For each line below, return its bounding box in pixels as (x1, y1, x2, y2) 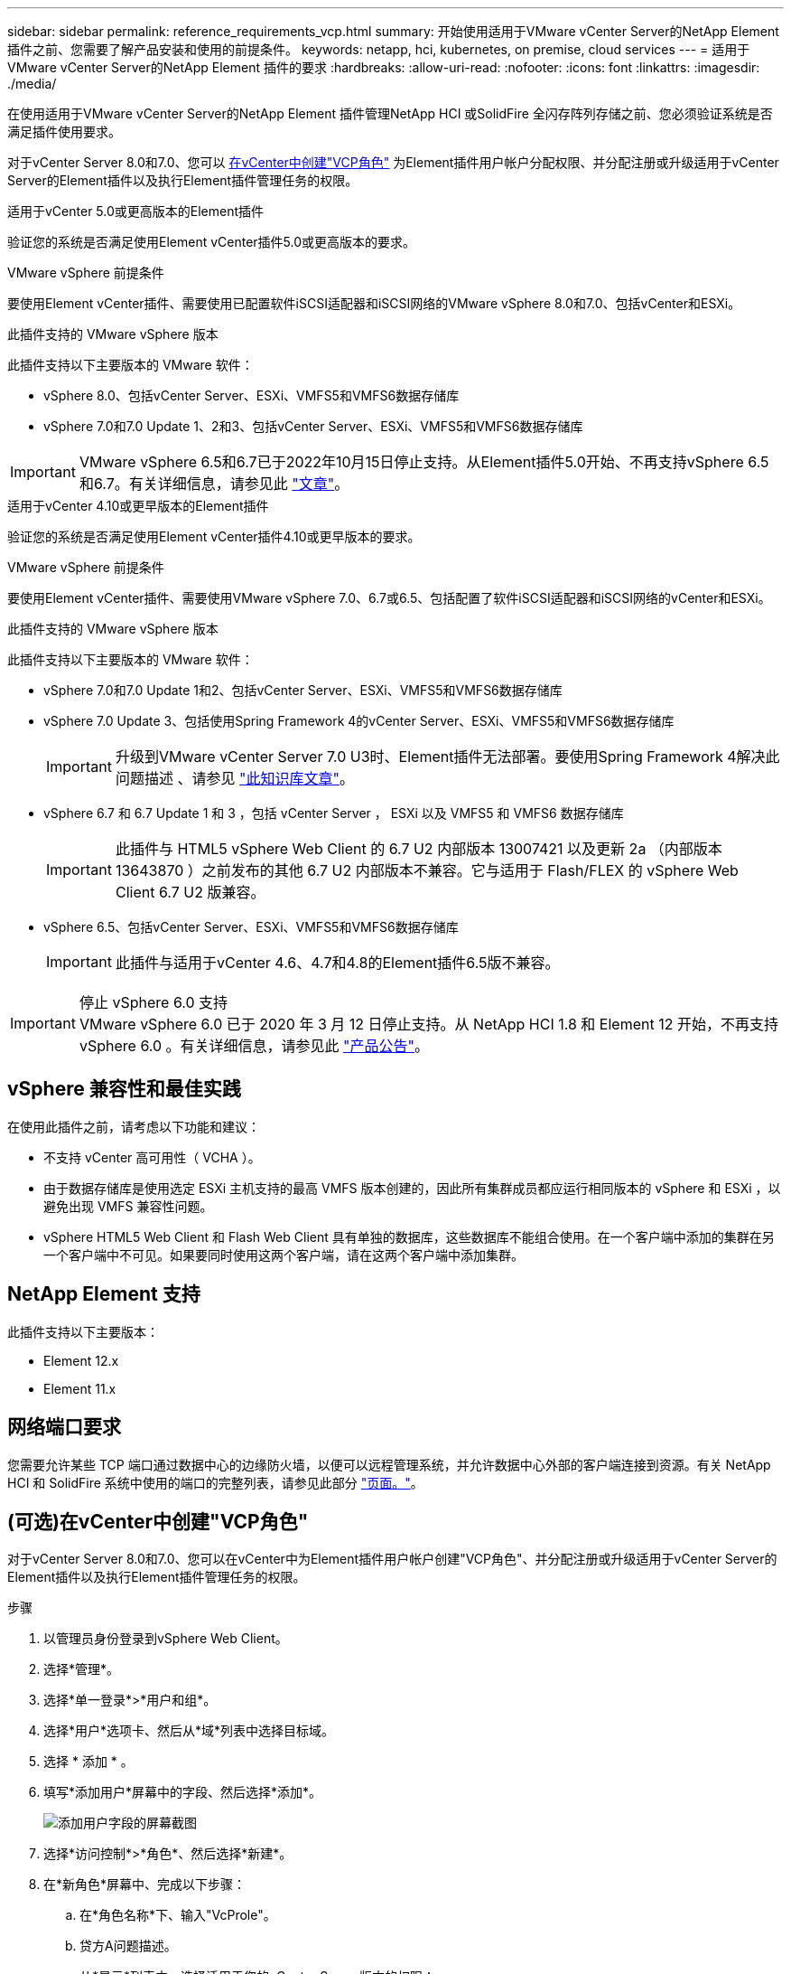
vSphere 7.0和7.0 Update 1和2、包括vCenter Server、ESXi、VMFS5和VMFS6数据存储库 (43, 682, 563, 698)
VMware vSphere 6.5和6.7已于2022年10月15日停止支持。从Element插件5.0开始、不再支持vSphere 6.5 (79, 453, 769, 471)
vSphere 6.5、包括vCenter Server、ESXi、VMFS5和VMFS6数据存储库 (43, 919, 459, 935)
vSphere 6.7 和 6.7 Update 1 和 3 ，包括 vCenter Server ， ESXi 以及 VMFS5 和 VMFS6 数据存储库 (43, 805, 624, 821)
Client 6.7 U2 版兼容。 (115, 883, 265, 901)
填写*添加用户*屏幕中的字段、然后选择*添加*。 (43, 1784, 322, 1800)
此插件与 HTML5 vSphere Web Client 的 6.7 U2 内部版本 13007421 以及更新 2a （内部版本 (115, 840, 722, 858)
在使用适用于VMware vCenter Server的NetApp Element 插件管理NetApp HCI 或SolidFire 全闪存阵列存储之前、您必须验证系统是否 (7, 106, 773, 121)
